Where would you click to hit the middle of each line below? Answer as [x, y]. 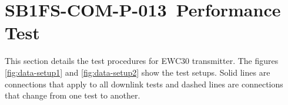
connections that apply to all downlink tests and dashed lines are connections [144, 84]
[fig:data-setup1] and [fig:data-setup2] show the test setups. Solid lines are [138, 72]
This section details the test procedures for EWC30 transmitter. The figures [142, 61]
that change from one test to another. [73, 95]
